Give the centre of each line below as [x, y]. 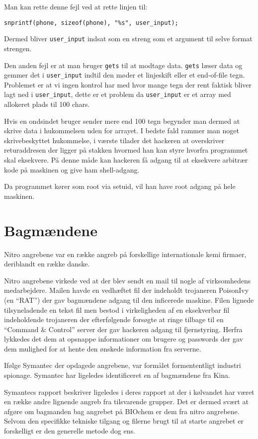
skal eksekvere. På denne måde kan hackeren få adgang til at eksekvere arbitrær [126, 160]
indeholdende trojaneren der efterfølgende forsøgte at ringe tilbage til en [114, 319]
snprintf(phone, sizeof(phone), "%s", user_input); [91, 23]
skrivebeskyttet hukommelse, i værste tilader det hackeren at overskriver [114, 140]
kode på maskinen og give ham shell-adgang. [72, 169]
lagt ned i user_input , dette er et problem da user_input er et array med [118, 94]
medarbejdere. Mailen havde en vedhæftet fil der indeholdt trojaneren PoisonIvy [127, 290]
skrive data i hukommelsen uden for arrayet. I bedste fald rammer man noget [122, 131]
